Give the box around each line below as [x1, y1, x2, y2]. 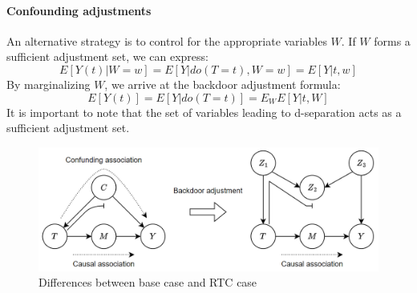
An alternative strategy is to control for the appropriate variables [6, 32, 327, 49]
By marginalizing [6, 75, 91, 92]
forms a [374, 32, 411, 49]
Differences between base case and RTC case [38, 274, 257, 291]
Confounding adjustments [6, 2, 152, 18]
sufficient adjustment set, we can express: [6, 48, 208, 65]
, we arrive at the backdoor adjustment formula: [104, 75, 341, 92]
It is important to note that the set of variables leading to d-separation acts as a [6, 103, 402, 120]
